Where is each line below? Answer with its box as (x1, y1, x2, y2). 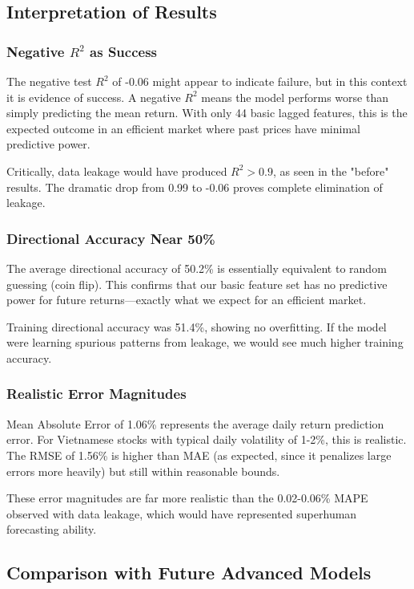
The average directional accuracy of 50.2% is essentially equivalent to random (6, 259, 387, 276)
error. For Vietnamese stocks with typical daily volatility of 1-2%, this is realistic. (6, 431, 407, 448)
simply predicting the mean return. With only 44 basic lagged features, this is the (6, 104, 408, 121)
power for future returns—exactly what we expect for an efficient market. (6, 291, 367, 308)
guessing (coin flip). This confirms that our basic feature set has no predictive (6, 275, 388, 292)
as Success (90, 41, 158, 61)
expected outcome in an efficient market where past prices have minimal (6, 120, 360, 136)
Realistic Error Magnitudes (6, 384, 187, 404)
